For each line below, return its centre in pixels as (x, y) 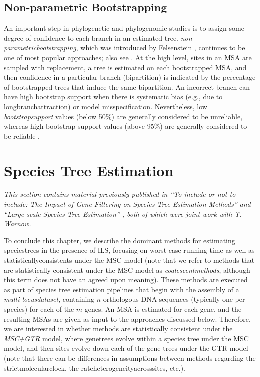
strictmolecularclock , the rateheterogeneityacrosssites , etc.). (95, 368)
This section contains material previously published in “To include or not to (120, 194)
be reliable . (22, 136)
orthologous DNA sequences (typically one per (174, 299)
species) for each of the (39, 309)
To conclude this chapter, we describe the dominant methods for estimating (120, 240)
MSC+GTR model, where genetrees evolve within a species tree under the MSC (126, 338)
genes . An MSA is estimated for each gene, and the (163, 309)
